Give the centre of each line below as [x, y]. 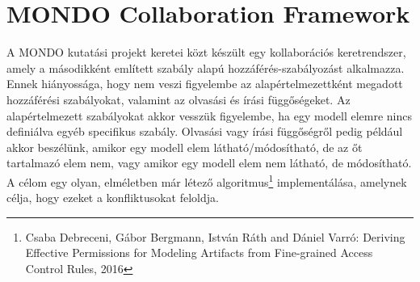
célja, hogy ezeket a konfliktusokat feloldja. [113, 198]
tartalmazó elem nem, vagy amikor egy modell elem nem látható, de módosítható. [209, 163]
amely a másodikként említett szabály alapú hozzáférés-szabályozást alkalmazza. [206, 67]
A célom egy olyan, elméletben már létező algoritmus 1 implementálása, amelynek [207, 180]
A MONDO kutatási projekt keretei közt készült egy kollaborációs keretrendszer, [206, 52]
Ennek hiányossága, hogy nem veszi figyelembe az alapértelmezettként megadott [205, 84]
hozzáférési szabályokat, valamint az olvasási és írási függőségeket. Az [178, 99]
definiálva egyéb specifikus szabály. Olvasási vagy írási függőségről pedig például [205, 131]
